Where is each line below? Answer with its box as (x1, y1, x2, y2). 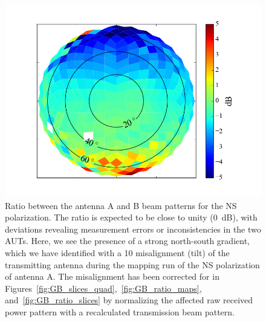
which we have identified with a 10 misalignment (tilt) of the (5, 246, 230, 259)
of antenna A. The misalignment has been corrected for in (5, 270, 219, 283)
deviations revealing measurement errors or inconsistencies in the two (5, 222, 261, 235)
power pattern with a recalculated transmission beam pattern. (5, 305, 235, 318)
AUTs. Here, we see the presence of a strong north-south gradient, (5, 234, 250, 247)
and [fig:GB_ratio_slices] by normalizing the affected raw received (5, 294, 253, 306)
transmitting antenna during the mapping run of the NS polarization (5, 258, 260, 271)
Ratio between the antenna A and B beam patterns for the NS (5, 199, 237, 211)
